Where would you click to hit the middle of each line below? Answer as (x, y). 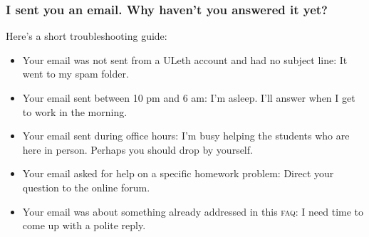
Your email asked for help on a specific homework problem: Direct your (178, 173)
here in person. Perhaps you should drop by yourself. (137, 149)
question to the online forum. (86, 187)
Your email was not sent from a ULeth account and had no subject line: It (185, 59)
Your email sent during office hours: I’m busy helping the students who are (186, 136)
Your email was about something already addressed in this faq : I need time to (193, 211)
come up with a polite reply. (84, 225)
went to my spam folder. (76, 74)
